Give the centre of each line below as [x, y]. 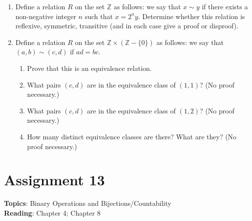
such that [99, 16]
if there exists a [225, 6]
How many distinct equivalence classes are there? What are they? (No [132, 136]
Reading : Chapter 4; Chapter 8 [52, 212]
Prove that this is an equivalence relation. [89, 68]
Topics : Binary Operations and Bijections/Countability [88, 203]
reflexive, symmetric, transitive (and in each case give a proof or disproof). [127, 26]
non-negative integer [46, 16]
